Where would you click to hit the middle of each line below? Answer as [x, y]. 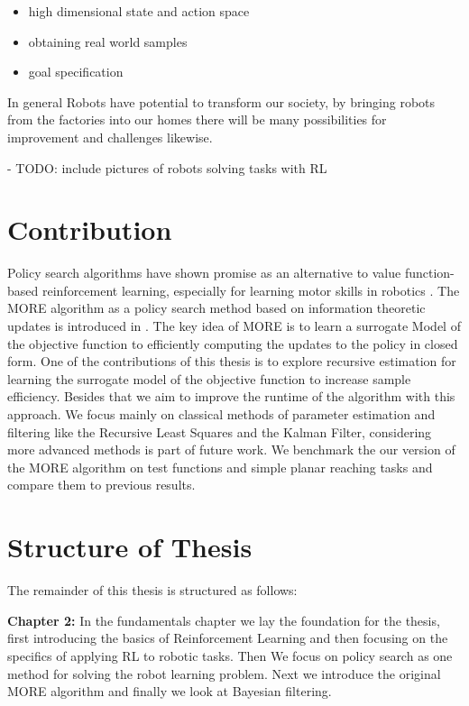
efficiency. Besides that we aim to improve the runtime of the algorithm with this [231, 396]
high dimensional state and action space [139, 11]
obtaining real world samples [108, 41]
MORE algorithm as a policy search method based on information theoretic [216, 308]
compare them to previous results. [101, 485]
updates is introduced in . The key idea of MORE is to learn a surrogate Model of [234, 326]
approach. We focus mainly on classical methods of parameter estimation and [221, 414]
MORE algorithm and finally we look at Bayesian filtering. [170, 691]
